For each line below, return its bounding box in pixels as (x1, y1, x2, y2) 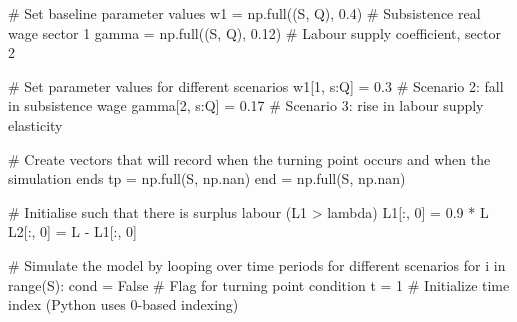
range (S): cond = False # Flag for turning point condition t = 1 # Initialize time (8, 274, 510, 295)
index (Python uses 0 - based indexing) (8, 294, 239, 315)
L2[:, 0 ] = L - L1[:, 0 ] (8, 221, 137, 242)
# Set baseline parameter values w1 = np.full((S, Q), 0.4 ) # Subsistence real (8, 3, 481, 23)
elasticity (8, 114, 63, 135)
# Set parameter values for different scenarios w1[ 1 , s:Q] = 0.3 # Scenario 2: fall (8, 75, 504, 96)
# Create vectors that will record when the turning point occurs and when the (8, 148, 491, 169)
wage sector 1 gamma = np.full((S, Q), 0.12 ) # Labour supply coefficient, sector (8, 22, 501, 43)
